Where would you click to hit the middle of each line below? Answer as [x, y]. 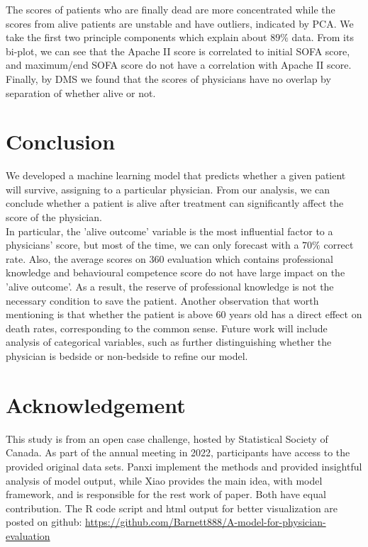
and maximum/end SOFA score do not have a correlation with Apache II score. [179, 65]
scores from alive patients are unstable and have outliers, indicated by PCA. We [180, 23]
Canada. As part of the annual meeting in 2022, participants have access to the [178, 452]
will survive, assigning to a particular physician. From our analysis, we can [168, 189]
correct [339, 245]
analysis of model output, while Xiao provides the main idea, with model [164, 480]
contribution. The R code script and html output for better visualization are [172, 508]
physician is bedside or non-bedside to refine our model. [127, 356]
